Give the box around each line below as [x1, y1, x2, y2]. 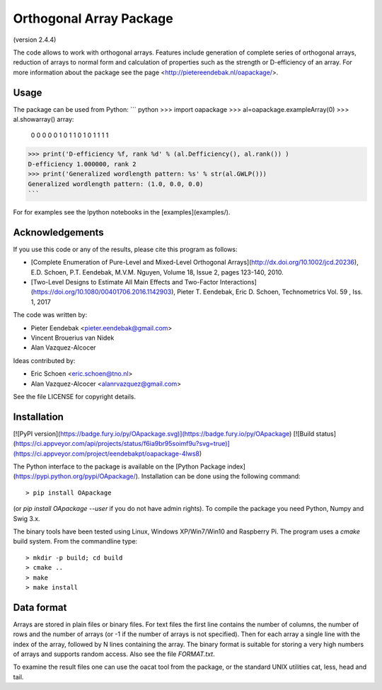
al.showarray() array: [13, 115, 74, 124]
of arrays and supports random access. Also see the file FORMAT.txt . [13, 650, 215, 658]
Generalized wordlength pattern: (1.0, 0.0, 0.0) [28, 180, 204, 188]
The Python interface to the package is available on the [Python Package [13, 462, 226, 471]
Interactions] [219, 278, 257, 287]
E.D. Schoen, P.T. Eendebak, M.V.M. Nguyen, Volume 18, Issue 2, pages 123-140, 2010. [30, 268, 284, 276]
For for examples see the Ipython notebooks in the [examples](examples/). [13, 207, 231, 216]
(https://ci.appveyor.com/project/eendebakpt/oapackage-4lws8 [13, 449, 199, 458]
